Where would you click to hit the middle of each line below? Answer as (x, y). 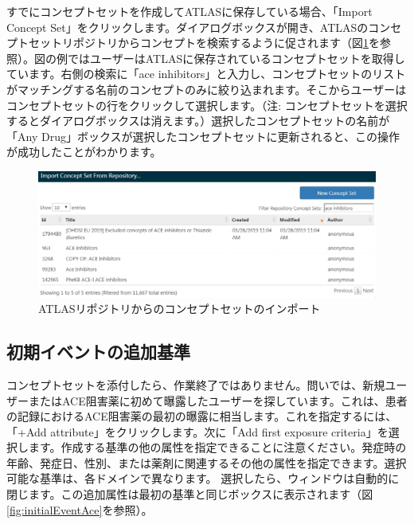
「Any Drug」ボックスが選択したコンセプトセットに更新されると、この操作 (203, 136)
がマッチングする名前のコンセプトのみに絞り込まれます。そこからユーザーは (207, 89)
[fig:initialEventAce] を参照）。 (80, 509)
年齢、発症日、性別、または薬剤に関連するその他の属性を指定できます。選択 (207, 462)
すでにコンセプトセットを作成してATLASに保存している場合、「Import (189, 11)
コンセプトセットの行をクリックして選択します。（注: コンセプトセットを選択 (207, 105)
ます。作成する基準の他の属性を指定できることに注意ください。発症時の (217, 447)
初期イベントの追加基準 (98, 352)
